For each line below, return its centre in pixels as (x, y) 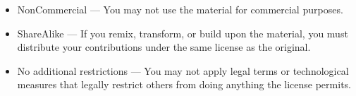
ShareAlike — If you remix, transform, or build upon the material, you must (183, 33)
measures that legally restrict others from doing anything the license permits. (184, 84)
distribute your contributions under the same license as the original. (164, 47)
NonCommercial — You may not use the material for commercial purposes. (180, 9)
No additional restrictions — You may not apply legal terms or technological (183, 70)
